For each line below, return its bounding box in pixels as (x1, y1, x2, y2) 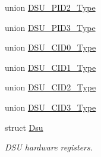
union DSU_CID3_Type (5, 101, 96, 113)
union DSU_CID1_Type (5, 61, 96, 73)
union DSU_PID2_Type (5, 1, 96, 13)
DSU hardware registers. (5, 141, 93, 153)
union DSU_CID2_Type (5, 81, 96, 93)
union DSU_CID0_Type (5, 41, 96, 54)
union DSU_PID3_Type (5, 21, 96, 33)
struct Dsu (5, 121, 43, 133)
